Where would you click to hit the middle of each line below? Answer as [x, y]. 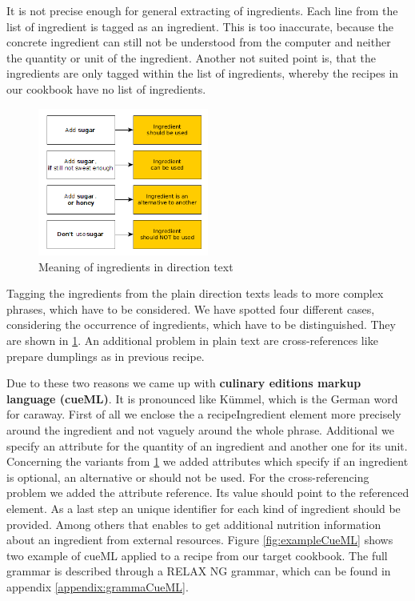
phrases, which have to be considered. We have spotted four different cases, [191, 309]
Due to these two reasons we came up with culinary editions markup [184, 383]
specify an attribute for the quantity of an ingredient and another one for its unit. [207, 445]
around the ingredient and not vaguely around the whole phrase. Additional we [200, 429]
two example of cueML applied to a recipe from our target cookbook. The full [197, 555]
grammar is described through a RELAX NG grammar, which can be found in [199, 571]
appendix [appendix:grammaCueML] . [98, 586]
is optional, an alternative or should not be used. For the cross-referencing [188, 477]
